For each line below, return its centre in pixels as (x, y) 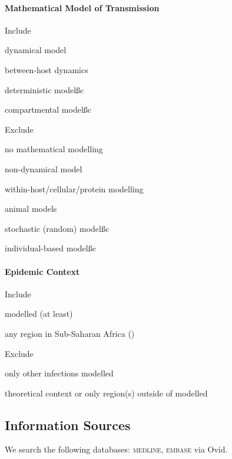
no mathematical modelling (54, 149)
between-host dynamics (47, 69)
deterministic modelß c (44, 89)
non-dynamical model (44, 168)
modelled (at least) (39, 314)
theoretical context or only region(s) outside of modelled (106, 393)
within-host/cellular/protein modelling (74, 188)
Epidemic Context (42, 271)
